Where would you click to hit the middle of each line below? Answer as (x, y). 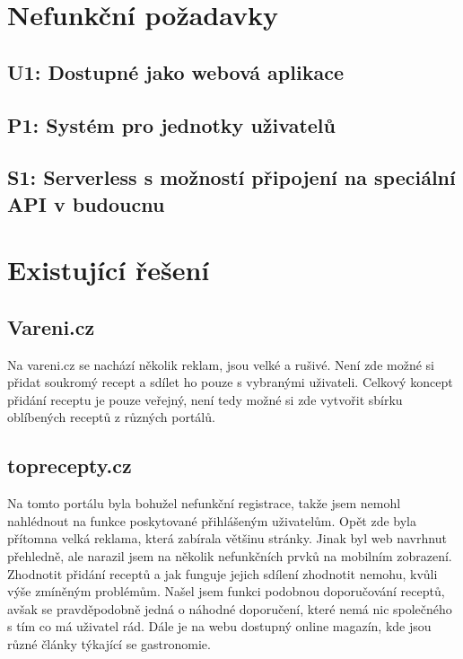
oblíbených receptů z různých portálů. (111, 417)
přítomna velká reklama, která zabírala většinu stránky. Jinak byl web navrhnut (227, 538)
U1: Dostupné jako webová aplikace (175, 71)
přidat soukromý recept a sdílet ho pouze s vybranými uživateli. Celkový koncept (230, 382)
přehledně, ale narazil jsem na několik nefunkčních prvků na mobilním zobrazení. (230, 556)
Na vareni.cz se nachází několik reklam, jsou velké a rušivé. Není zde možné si (221, 364)
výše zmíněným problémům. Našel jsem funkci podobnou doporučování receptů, (226, 591)
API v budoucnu (86, 203)
